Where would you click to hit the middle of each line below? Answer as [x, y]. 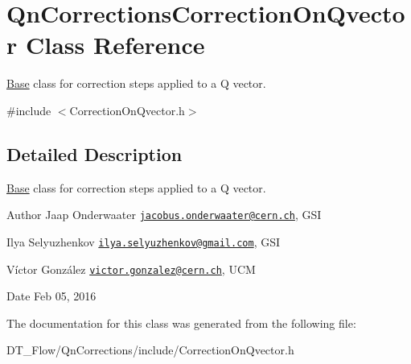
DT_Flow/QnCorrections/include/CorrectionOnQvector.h [150, 350]
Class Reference [115, 45]
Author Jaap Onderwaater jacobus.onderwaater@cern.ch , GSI [164, 215]
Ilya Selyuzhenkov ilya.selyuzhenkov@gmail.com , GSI [144, 241]
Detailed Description [95, 153]
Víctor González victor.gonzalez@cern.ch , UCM [131, 269]
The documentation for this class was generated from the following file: [181, 323]
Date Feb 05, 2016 [51, 296]
